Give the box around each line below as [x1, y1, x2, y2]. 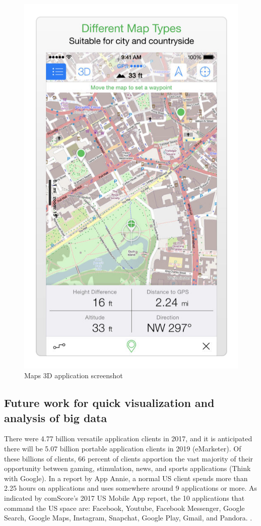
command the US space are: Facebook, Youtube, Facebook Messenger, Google [4, 502, 245, 513]
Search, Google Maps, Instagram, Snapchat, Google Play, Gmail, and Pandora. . [4, 512, 252, 523]
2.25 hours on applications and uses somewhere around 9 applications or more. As [4, 483, 257, 493]
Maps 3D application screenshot [24, 370, 123, 381]
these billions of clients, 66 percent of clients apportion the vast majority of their [4, 453, 253, 463]
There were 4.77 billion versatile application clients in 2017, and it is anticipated [4, 433, 252, 444]
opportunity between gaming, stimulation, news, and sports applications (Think [4, 463, 251, 474]
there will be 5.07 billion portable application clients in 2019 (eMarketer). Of [4, 443, 241, 453]
